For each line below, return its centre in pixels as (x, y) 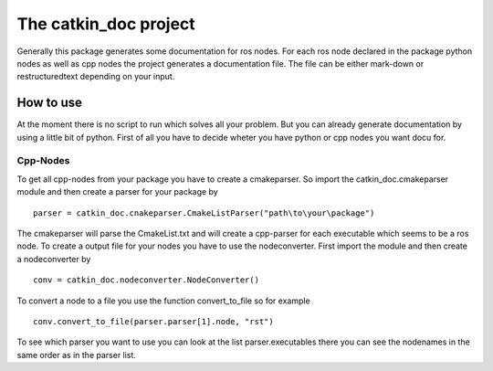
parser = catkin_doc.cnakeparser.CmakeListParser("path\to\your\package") (204, 213)
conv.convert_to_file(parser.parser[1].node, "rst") (153, 321)
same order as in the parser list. (77, 355)
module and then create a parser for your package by (117, 192)
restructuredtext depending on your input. (96, 77)
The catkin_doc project (106, 24)
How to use (49, 103)
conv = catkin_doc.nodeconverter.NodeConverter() (147, 280)
